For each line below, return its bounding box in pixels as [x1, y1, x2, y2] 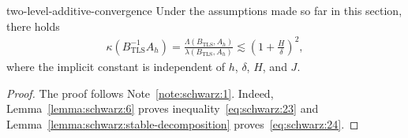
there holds [6, 17, 60, 34]
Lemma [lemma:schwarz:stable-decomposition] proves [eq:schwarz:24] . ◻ [6, 115, 359, 132]
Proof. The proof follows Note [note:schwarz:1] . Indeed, [6, 84, 274, 101]
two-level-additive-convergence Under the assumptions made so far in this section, [6, 2, 402, 18]
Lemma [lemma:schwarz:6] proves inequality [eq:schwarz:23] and [6, 100, 319, 117]
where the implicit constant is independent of [6, 58, 226, 75]
